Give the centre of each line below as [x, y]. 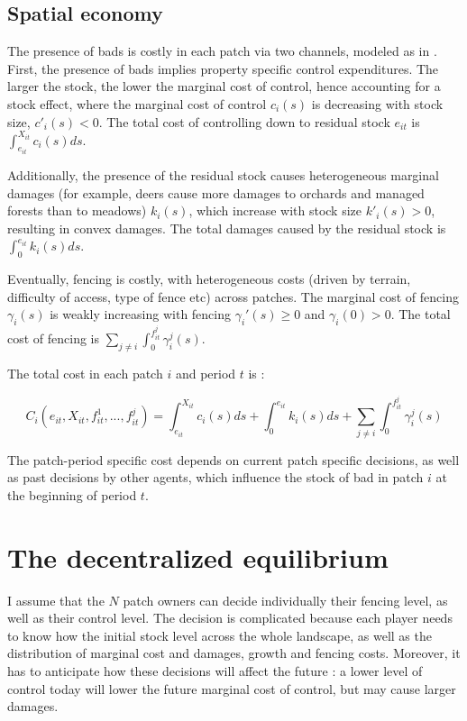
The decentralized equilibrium [198, 557]
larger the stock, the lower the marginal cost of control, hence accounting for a [224, 86]
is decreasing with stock [377, 103]
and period [206, 373]
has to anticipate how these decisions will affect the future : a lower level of [215, 670]
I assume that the [56, 600]
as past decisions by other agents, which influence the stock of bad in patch [215, 477]
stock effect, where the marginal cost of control [137, 103]
